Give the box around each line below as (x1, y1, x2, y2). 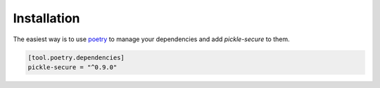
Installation (13, 10, 80, 26)
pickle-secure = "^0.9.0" (27, 63, 118, 71)
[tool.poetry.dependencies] (27, 53, 125, 61)
